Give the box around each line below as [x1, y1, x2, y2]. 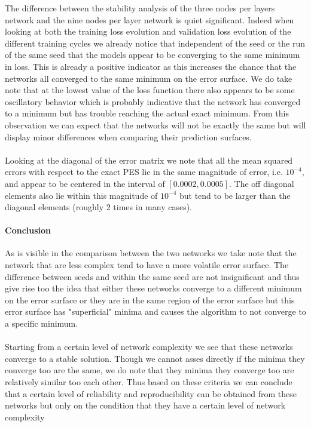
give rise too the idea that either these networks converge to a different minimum [5, 282, 302, 294]
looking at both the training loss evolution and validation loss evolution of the [5, 25, 291, 38]
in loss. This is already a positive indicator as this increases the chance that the [5, 60, 297, 72]
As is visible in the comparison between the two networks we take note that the [5, 247, 297, 259]
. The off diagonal [229, 177, 294, 189]
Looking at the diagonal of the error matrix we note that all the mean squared [5, 153, 293, 166]
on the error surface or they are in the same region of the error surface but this [5, 293, 295, 306]
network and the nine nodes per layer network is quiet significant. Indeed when [5, 13, 294, 26]
